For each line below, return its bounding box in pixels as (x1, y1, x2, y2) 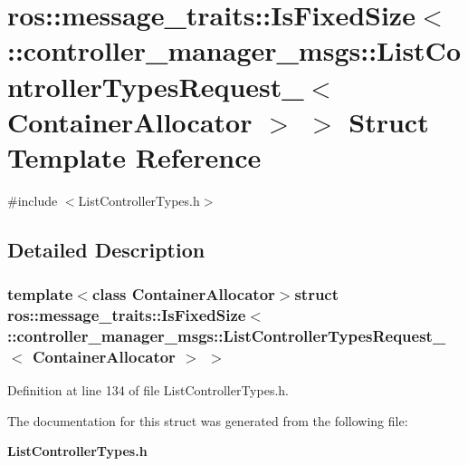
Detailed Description (7, 235, 205, 263)
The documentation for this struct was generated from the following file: (7, 411, 408, 430)
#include (7, 190, 58, 209)
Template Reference (7, 138, 262, 175)
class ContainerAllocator (91, 283, 275, 306)
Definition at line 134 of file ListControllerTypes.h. (7, 381, 289, 400)
